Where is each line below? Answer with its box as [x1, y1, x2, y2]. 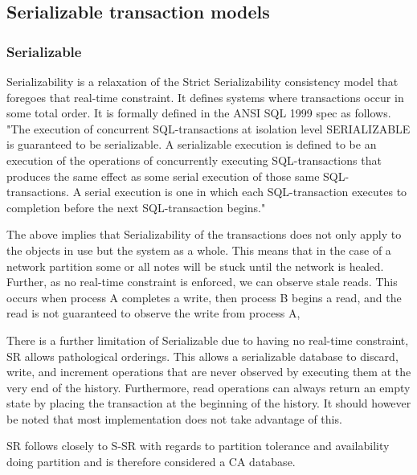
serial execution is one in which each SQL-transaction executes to [84, 183, 407, 200]
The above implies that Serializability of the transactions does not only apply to [6, 226, 402, 243]
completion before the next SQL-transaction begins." [6, 199, 266, 215]
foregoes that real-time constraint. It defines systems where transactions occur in [6, 88, 404, 105]
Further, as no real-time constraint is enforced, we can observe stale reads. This [6, 273, 398, 290]
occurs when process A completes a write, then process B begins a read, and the [6, 289, 402, 305]
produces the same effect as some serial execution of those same [6, 167, 320, 184]
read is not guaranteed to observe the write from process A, [6, 305, 300, 321]
